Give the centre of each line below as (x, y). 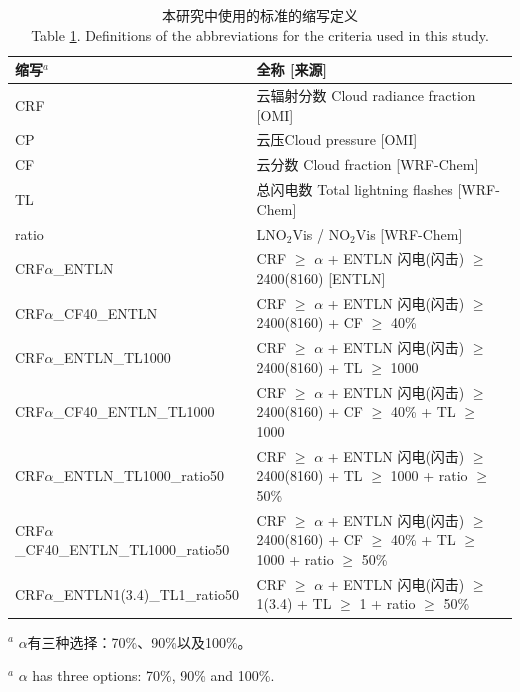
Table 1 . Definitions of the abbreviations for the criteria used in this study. (260, 34)
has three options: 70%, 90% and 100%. (153, 675)
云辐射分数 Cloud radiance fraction (366, 95)
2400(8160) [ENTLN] (321, 278)
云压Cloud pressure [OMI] (337, 139)
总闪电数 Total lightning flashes (354, 189)
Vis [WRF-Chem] (409, 233)
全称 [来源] (291, 69)
